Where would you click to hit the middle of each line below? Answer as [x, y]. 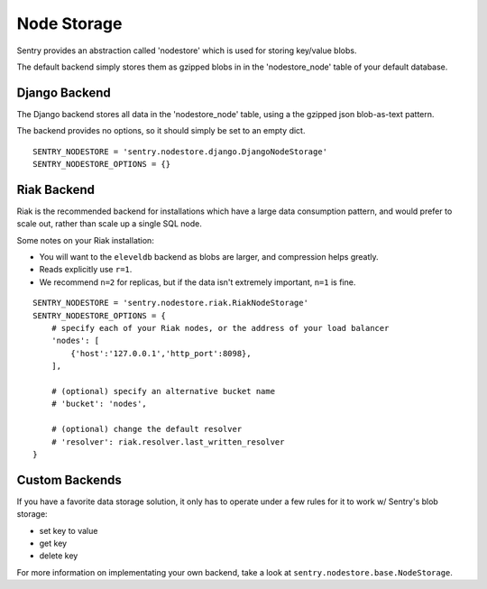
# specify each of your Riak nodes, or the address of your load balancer [220, 328]
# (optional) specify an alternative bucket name [163, 391]
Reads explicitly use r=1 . [86, 270]
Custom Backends [69, 479]
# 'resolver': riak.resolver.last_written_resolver [168, 442]
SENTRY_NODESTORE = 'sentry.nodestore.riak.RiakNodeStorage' [170, 303]
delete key [59, 556]
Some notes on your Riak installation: [86, 240]
